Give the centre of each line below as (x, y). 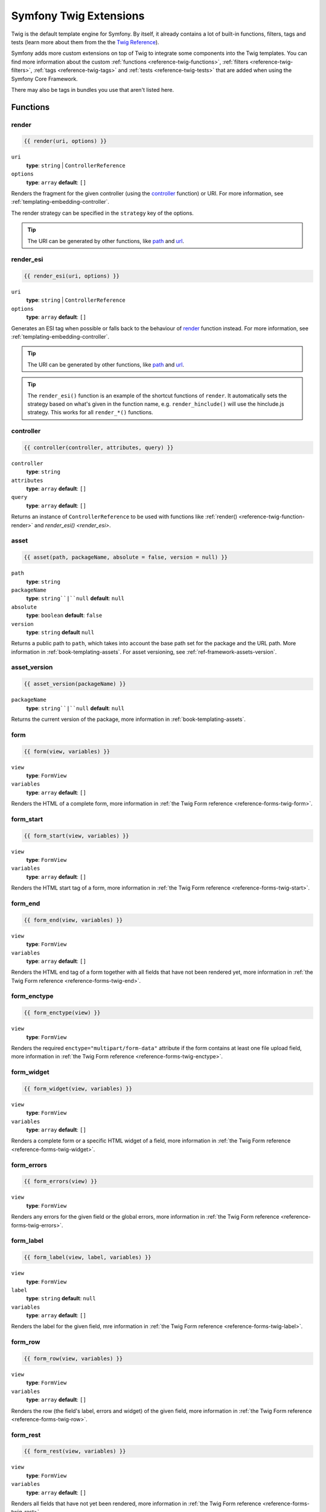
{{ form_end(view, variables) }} (73, 920)
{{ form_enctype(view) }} (62, 1013)
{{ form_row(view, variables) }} (73, 1359)
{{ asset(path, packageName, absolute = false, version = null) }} (126, 557)
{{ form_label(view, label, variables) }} (88, 1257)
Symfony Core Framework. (44, 79)
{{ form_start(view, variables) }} (76, 836)
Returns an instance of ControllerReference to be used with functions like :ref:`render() (124, 516)
